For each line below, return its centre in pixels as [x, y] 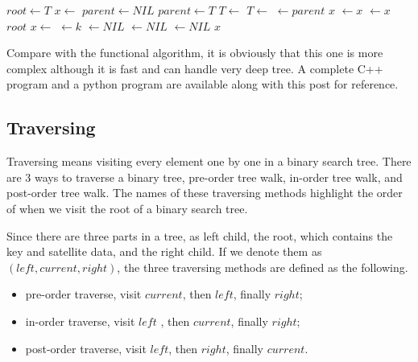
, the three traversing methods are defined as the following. [263, 267]
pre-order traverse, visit [83, 294]
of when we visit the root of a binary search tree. [127, 208]
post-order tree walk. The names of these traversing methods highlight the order [205, 193]
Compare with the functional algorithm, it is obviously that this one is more [195, 53]
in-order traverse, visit [80, 321]
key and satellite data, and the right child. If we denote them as [164, 251]
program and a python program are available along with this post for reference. [203, 84]
